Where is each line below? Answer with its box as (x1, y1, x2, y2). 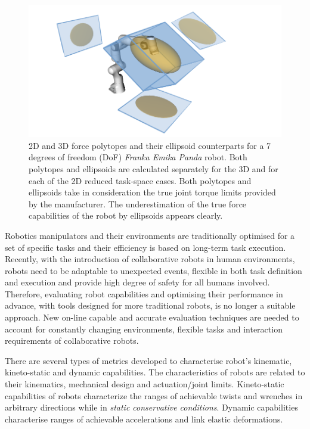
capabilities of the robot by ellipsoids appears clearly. (29, 209, 223, 222)
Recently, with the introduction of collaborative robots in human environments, (5, 253, 295, 265)
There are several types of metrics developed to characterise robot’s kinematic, (5, 354, 292, 366)
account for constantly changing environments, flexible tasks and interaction (5, 322, 283, 335)
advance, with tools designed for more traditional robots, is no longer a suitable (5, 299, 296, 312)
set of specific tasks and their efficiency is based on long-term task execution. (5, 241, 286, 253)
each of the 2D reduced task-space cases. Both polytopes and (29, 174, 252, 186)
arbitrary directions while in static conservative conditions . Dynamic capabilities (5, 401, 298, 414)
